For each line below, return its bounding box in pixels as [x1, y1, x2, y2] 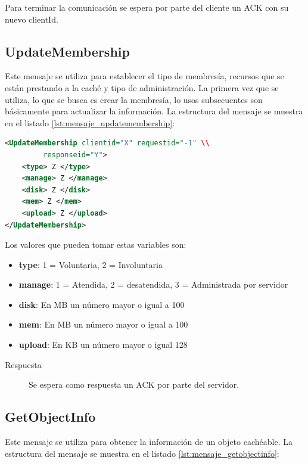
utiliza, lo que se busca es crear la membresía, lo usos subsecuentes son [5, 93, 263, 105]
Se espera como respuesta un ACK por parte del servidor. [29, 378, 239, 391]
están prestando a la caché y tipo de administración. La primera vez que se [5, 81, 279, 94]
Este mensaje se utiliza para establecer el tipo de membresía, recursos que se [5, 70, 284, 82]
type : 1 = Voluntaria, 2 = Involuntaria [18, 258, 163, 270]
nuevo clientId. [5, 13, 58, 25]
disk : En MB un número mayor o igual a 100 [18, 298, 185, 310]
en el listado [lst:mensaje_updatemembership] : [5, 116, 175, 129]
